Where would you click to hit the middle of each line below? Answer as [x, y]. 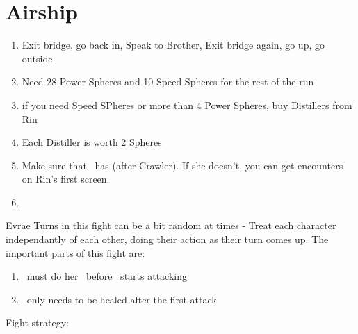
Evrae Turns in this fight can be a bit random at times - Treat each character [171, 225]
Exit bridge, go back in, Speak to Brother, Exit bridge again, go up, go [173, 45]
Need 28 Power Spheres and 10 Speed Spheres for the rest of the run [168, 82]
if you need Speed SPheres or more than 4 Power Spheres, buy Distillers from [187, 105]
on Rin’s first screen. [66, 179]
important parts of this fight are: [75, 252]
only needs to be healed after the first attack [122, 299]
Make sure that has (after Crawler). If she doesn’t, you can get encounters [182, 165]
